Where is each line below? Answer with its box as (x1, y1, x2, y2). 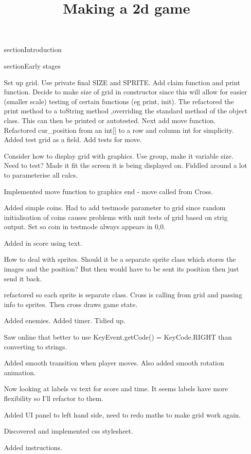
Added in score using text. (4, 237, 82, 248)
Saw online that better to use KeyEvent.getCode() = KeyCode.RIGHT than (4, 332, 232, 342)
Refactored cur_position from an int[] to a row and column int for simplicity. (4, 125, 234, 135)
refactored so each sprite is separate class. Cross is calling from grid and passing (4, 290, 242, 300)
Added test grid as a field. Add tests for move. (4, 134, 142, 145)
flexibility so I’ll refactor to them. (4, 393, 104, 403)
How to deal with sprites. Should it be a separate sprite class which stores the (4, 254, 236, 264)
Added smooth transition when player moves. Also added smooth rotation (4, 358, 224, 368)
